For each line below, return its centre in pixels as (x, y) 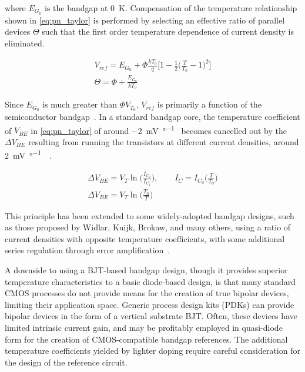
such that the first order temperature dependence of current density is (168, 31)
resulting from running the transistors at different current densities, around (163, 141)
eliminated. (25, 43)
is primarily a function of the (209, 104)
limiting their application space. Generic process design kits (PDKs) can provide (150, 304)
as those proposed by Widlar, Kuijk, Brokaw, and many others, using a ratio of (148, 227)
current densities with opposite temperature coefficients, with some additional (145, 238)
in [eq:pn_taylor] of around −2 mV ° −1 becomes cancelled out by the (159, 129)
